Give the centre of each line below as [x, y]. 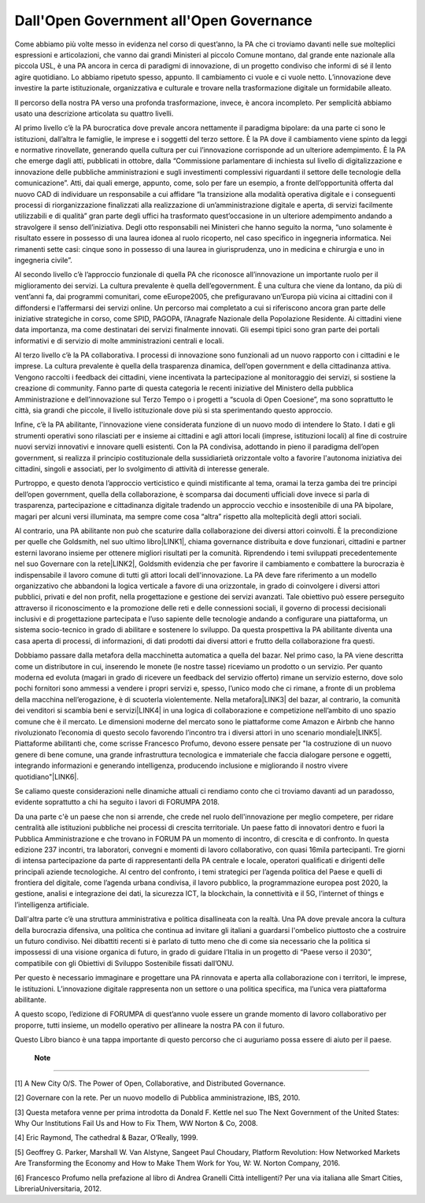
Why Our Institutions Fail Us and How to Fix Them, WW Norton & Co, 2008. [137, 1123]
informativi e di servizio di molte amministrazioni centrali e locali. [119, 341]
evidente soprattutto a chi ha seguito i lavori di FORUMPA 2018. [117, 802]
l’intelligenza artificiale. [52, 905]
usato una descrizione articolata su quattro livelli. [94, 113]
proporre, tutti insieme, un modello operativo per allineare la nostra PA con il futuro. [150, 1025]
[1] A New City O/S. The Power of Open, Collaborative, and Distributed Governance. [150, 1083]
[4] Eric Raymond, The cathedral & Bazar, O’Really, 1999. [106, 1138]
